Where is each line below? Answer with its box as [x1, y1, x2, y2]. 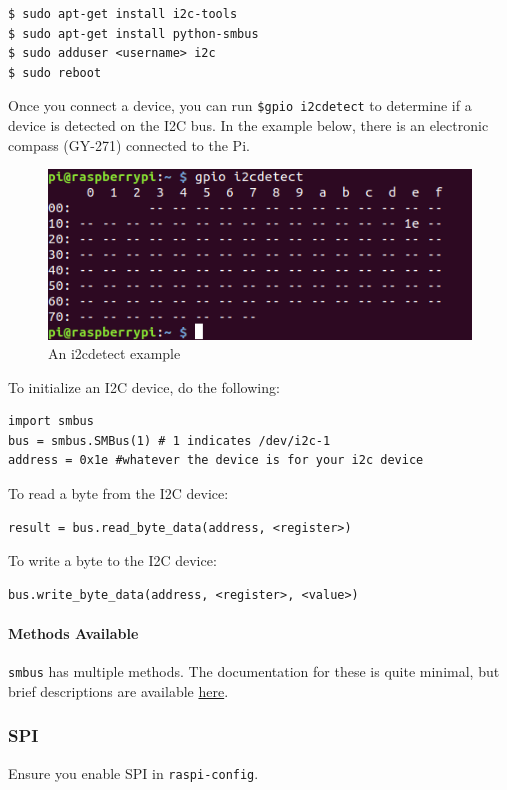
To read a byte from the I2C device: [8, 483, 229, 504]
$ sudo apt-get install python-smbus [8, 26, 259, 41]
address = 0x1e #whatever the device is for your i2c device [8, 453, 424, 468]
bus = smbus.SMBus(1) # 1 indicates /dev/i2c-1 [8, 433, 331, 448]
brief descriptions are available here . [8, 680, 229, 701]
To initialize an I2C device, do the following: [8, 376, 280, 397]
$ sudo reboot [8, 65, 102, 80]
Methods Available [8, 623, 139, 644]
